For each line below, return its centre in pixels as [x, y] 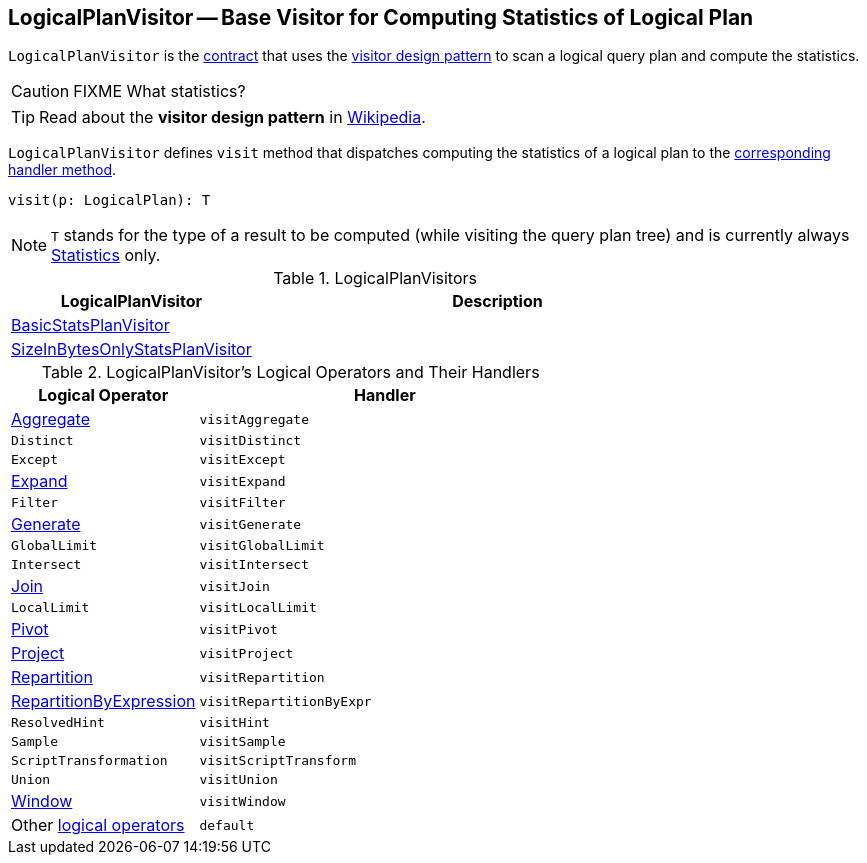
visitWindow [242, 801]
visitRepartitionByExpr [285, 701]
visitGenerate [250, 524]
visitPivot [238, 629]
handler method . [62, 170]
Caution [40, 91]
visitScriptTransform [277, 761]
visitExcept [242, 460]
